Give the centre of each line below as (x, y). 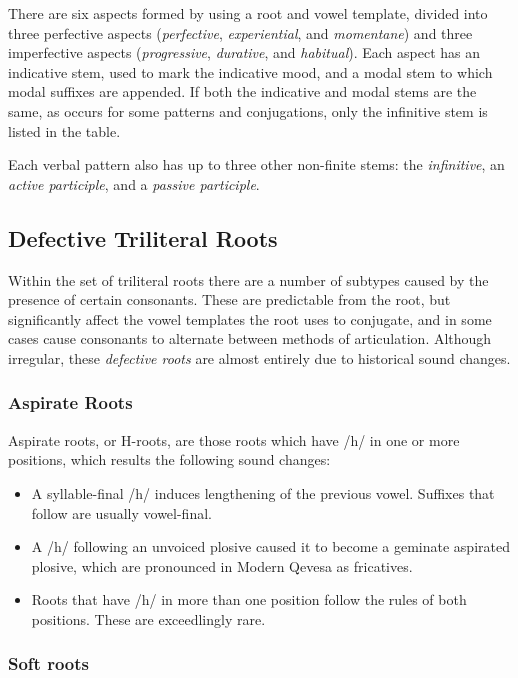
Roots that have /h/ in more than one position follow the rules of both (249, 599)
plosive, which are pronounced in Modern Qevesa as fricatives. (222, 565)
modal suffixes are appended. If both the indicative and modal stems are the (242, 91)
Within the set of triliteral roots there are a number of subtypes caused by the (248, 279)
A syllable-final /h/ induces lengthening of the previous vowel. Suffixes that (263, 492)
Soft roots (49, 663)
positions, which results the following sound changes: (169, 459)
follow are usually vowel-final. (121, 512)
